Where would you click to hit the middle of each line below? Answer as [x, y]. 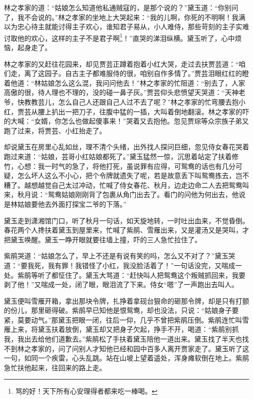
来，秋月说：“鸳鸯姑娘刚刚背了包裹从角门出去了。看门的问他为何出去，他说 [125, 194]
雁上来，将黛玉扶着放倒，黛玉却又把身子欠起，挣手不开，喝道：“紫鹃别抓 [121, 329]
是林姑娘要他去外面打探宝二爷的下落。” [65, 204]
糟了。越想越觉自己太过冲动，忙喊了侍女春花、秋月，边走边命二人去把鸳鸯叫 [126, 185]
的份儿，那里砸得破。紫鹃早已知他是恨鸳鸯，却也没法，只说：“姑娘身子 [118, 310]
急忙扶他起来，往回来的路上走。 [55, 367]
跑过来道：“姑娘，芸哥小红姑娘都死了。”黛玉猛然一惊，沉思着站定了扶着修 [121, 156]
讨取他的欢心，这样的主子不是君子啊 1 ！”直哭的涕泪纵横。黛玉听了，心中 [119, 37]
